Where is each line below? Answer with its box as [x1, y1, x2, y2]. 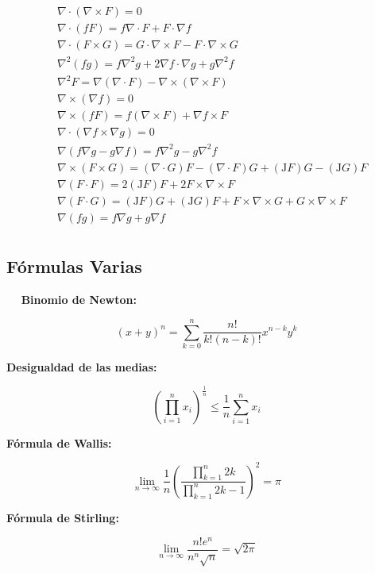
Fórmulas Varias [6, 254, 142, 279]
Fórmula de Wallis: [6, 434, 112, 451]
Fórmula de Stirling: [6, 509, 119, 525]
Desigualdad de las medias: [6, 358, 157, 375]
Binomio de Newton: [21, 291, 137, 308]
